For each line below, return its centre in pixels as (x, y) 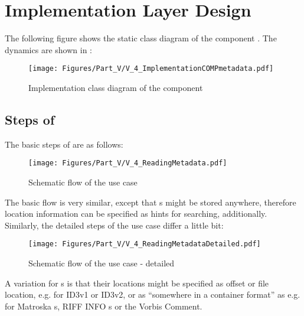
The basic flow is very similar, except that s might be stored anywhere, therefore (151, 202)
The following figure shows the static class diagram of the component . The (141, 38)
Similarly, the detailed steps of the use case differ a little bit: (114, 225)
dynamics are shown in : (48, 49)
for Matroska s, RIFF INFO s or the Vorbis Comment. (104, 306)
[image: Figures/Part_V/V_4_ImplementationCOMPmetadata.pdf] (151, 69)
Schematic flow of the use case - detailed (102, 263)
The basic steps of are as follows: (64, 144)
